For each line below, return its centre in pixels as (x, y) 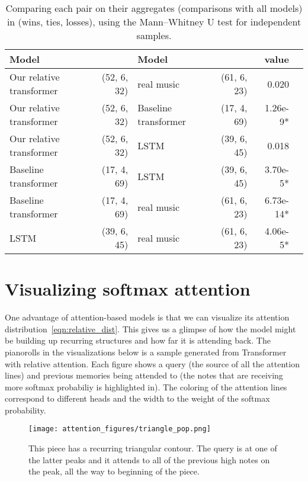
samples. (154, 35)
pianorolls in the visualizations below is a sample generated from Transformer (146, 352)
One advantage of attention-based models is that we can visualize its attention (147, 317)
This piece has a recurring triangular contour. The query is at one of (153, 448)
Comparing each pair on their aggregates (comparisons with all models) (154, 8)
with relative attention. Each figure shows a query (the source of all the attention (152, 363)
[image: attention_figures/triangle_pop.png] (120, 429)
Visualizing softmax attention (128, 289)
